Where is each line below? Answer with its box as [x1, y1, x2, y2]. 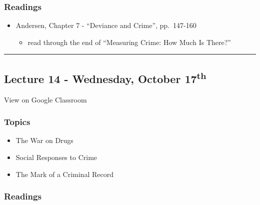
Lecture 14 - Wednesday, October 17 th [4, 68, 206, 86]
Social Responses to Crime [15, 152, 97, 162]
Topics [4, 115, 30, 128]
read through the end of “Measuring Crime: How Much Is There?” [27, 36, 231, 47]
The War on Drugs [15, 135, 73, 145]
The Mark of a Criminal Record [15, 168, 113, 179]
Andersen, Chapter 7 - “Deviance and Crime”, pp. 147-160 [15, 20, 196, 30]
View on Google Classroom [4, 94, 87, 104]
